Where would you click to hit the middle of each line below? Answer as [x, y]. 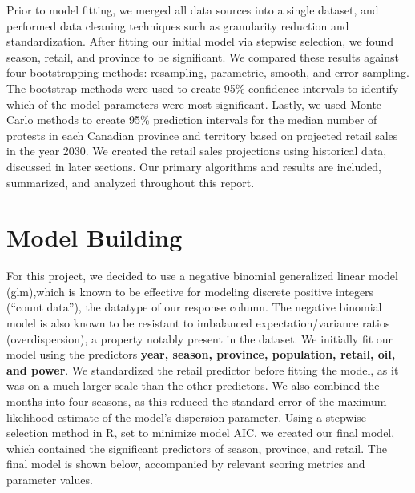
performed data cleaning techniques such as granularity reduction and [178, 25]
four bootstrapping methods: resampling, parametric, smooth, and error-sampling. [208, 72]
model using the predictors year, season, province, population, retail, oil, [201, 354]
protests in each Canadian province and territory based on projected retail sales [202, 135]
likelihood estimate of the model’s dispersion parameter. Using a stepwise [187, 417]
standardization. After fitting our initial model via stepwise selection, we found [200, 41]
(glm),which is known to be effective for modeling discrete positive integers [190, 291]
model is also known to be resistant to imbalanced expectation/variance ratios [198, 323]
